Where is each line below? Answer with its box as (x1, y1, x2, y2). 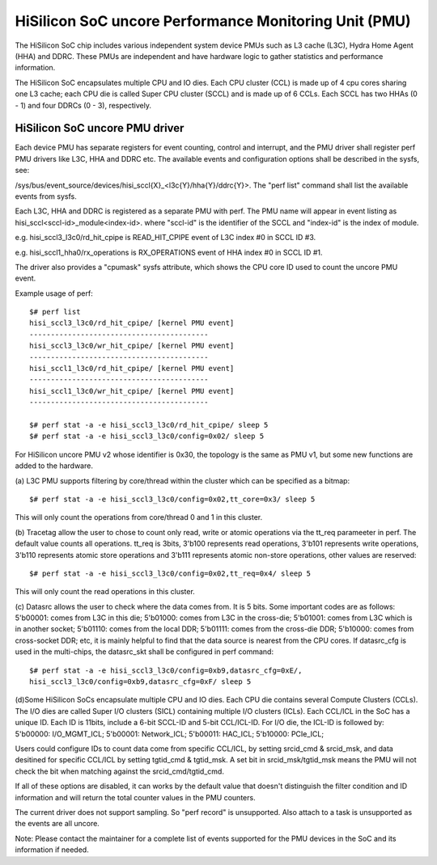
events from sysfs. (15, 191, 77, 201)
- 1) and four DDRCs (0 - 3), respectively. (15, 100, 151, 110)
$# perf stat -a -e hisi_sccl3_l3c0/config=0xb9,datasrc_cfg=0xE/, (29, 665, 303, 675)
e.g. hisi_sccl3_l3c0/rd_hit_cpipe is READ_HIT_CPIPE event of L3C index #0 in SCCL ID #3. (15, 233, 316, 243)
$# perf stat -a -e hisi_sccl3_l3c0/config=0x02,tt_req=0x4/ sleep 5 (29, 568, 312, 578)
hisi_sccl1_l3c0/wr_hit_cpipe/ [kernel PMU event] (29, 386, 235, 395)
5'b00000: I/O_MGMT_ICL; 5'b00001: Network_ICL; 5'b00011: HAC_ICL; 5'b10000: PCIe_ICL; (15, 728, 324, 739)
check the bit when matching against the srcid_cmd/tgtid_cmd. (15, 766, 224, 776)
